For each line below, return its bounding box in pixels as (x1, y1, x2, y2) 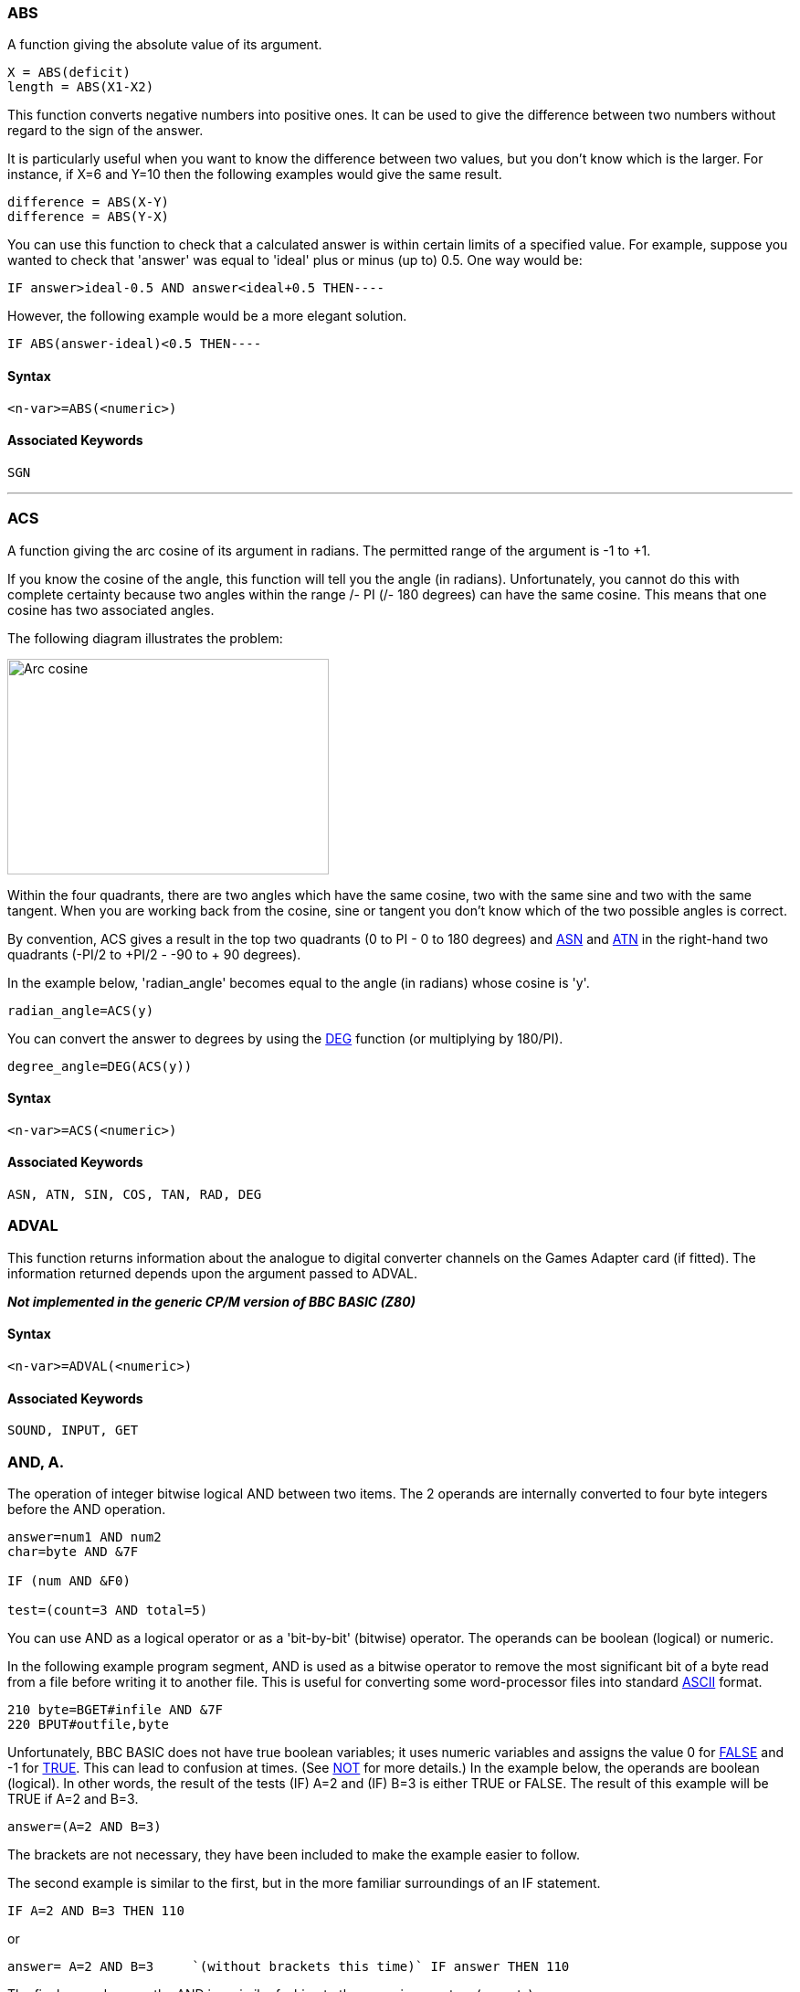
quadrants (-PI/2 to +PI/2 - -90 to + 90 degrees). (7, 946, 301, 962)
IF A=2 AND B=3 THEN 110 (7, 1902, 184, 1918)
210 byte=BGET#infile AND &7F (7, 1701, 224, 1717)
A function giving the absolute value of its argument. (7, 37, 322, 53)
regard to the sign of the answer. (7, 122, 204, 139)
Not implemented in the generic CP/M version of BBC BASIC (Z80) (7, 1293, 416, 1309)
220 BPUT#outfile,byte (7, 1716, 170, 1732)
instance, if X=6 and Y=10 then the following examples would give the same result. (7, 166, 502, 183)
